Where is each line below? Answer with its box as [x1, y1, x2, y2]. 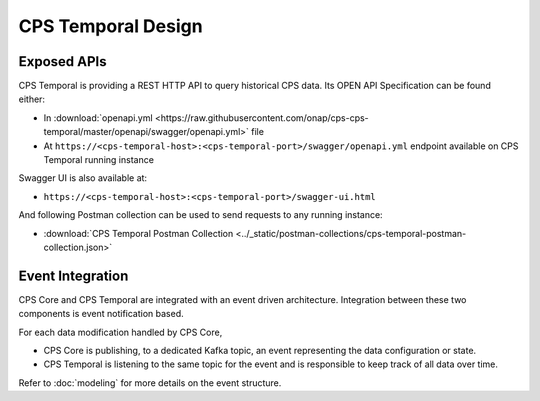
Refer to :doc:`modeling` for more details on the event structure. [18, 376, 282, 389]
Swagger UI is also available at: [18, 172, 148, 184]
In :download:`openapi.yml [43, 111, 154, 124]
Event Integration [18, 267, 129, 284]
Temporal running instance [43, 154, 155, 166]
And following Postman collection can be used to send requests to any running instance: [18, 209, 384, 221]
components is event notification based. [18, 308, 184, 320]
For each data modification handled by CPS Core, [18, 326, 223, 338]
